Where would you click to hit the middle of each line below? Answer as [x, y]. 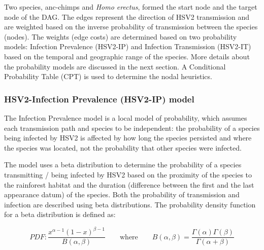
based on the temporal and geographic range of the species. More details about [127, 56]
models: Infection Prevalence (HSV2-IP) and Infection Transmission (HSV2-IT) [128, 46]
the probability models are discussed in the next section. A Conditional [115, 66]
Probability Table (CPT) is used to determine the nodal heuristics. [108, 76]
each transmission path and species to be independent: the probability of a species [132, 128]
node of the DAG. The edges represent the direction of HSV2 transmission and [127, 16]
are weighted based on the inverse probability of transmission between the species [131, 27]
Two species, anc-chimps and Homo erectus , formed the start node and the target [131, 7]
